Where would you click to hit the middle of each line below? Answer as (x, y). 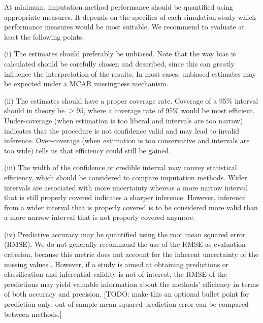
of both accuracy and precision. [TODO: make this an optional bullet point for (127, 294)
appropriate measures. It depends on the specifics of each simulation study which (130, 17)
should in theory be (35, 110)
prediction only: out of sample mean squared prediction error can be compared (126, 304)
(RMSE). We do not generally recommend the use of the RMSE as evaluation (125, 244)
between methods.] (33, 314)
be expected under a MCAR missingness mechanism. (86, 84)
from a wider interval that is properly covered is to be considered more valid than (131, 207)
